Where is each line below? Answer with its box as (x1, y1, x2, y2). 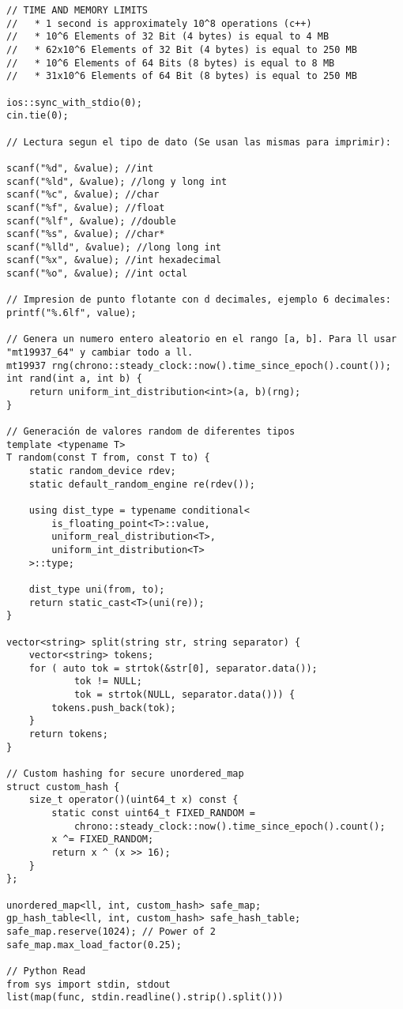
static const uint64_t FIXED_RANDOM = (51, 808, 255, 819)
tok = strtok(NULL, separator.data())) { (73, 689, 296, 701)
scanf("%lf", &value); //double (6, 215, 176, 227)
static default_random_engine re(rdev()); (28, 478, 255, 490)
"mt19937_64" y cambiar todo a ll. (6, 347, 194, 359)
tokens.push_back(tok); (51, 702, 176, 713)
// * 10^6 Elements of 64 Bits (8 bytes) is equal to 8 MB (6, 57, 335, 69)
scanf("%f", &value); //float (6, 201, 165, 213)
